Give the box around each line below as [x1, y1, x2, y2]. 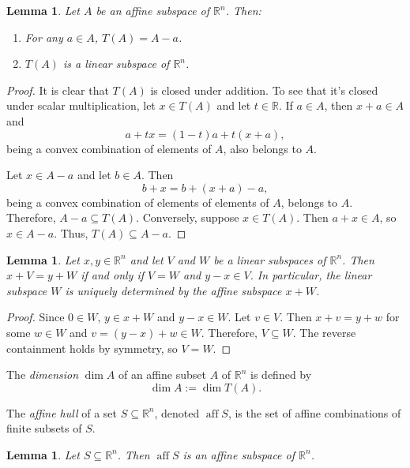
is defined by [250, 366, 312, 383]
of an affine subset [118, 366, 206, 383]
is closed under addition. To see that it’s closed [150, 81, 378, 98]
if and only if [81, 267, 145, 283]
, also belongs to [223, 140, 302, 156]
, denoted [154, 404, 200, 421]
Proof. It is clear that [6, 81, 109, 98]
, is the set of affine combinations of [228, 404, 401, 421]
